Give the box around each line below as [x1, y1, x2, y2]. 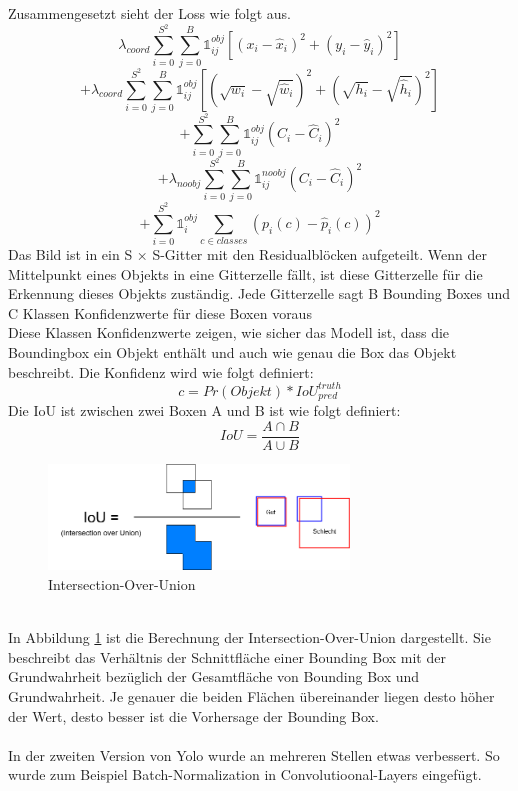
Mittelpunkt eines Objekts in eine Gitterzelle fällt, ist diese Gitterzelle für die [8, 263, 483, 284]
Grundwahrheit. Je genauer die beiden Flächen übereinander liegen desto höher [8, 686, 495, 706]
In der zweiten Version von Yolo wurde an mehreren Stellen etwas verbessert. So [8, 744, 500, 765]
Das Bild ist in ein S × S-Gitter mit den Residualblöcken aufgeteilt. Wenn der [8, 244, 487, 265]
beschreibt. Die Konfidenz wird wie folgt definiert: [8, 361, 314, 382]
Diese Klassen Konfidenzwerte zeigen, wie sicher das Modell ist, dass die [8, 322, 450, 343]
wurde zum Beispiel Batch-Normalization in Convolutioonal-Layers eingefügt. [8, 764, 482, 785]
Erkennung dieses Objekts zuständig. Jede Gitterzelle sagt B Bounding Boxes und [8, 283, 511, 304]
